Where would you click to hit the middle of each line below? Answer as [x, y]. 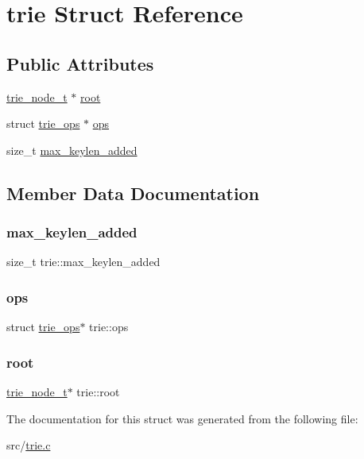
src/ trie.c [29, 445]
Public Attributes [80, 63]
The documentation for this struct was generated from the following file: [182, 418]
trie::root [98, 391]
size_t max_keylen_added [72, 150]
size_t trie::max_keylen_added [83, 262]
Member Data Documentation [133, 193]
